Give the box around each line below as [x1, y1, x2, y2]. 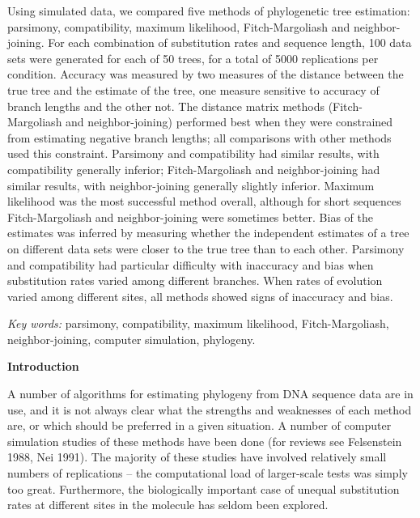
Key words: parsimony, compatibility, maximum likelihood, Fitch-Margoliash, [7, 315, 389, 332]
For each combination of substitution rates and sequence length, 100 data [48, 34, 412, 51]
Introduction [7, 358, 79, 375]
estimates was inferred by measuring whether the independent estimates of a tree [7, 224, 409, 241]
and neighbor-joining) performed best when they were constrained [66, 113, 393, 130]
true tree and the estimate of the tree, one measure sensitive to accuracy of [7, 81, 380, 98]
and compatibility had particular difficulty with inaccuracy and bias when [7, 256, 374, 273]
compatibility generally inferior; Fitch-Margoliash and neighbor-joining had [7, 160, 380, 177]
